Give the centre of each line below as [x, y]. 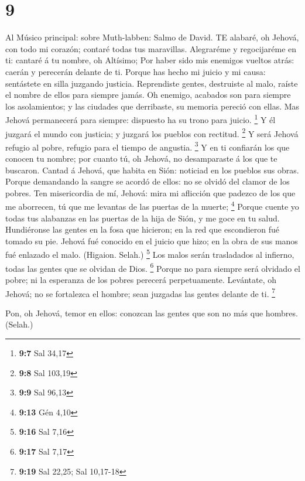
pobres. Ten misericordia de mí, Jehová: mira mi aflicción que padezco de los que [150, 192]
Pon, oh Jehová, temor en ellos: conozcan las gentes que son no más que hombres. [152, 313]
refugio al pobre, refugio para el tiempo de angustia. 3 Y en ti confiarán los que [148, 146]
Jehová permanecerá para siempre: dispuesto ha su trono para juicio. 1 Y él [140, 119]
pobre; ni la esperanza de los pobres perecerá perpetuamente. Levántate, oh [141, 279]
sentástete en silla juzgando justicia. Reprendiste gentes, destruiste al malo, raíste [152, 83]
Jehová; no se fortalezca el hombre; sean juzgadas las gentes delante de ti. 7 [140, 292]
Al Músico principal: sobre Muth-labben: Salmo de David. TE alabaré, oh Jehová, [152, 37]
